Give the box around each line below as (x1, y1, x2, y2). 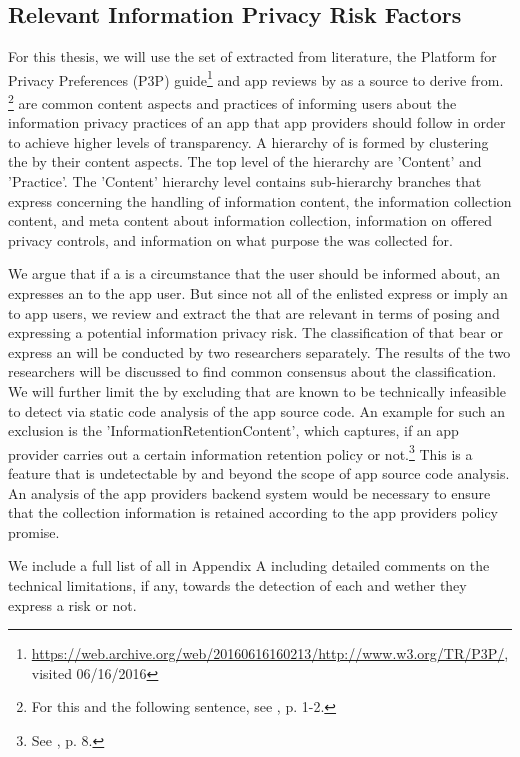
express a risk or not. (8, 594, 137, 615)
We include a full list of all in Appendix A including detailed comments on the (8, 555, 490, 576)
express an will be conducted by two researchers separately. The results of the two (8, 341, 511, 362)
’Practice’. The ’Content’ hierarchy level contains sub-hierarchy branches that (8, 171, 482, 192)
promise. (8, 521, 60, 542)
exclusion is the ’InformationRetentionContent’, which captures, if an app (8, 420, 459, 441)
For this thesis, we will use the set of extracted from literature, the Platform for (8, 46, 497, 67)
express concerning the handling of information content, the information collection (8, 190, 512, 211)
